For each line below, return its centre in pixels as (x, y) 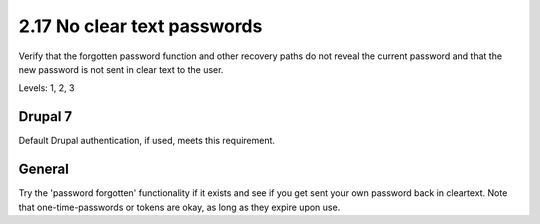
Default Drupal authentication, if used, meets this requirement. (146, 141)
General (44, 169)
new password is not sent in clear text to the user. (121, 69)
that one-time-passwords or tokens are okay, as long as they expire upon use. (179, 207)
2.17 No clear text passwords (140, 26)
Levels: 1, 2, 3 (46, 88)
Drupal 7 (45, 116)
